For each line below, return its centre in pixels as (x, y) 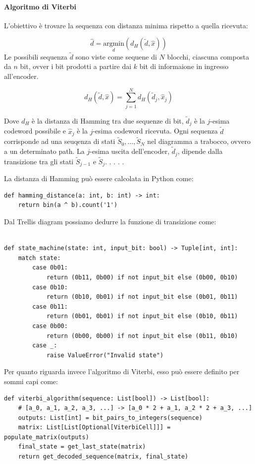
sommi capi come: (31, 381)
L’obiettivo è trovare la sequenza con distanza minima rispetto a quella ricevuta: (126, 25)
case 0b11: (50, 306)
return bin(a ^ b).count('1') (68, 205)
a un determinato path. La (44, 151)
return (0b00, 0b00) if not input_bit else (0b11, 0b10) (142, 336)
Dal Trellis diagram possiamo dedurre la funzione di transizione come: (110, 222)
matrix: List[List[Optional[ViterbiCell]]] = (94, 428)
